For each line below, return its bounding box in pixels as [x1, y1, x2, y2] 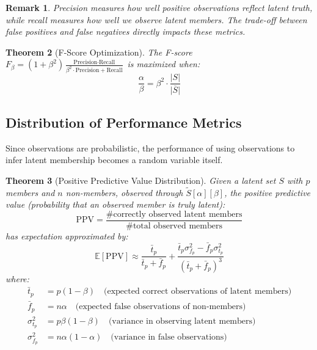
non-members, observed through [65, 186, 183, 199]
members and [5, 186, 55, 199]
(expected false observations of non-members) [75, 302, 246, 312]
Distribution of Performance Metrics [5, 112, 242, 131]
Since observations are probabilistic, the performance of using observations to [5, 141, 295, 154]
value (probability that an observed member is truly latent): [5, 198, 225, 211]
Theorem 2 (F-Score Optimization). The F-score [5, 45, 192, 58]
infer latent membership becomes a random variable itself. [5, 153, 223, 166]
